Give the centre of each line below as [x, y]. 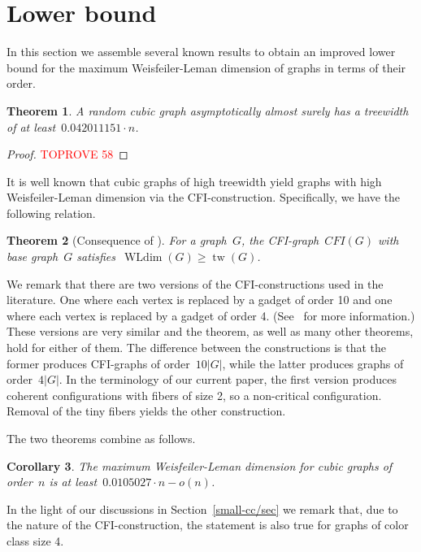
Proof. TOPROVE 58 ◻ [67, 154]
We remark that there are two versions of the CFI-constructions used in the [195, 283]
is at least [73, 482]
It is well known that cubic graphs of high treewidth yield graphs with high [194, 181]
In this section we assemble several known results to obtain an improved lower [201, 52]
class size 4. [35, 540]
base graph [33, 256]
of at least [31, 126]
